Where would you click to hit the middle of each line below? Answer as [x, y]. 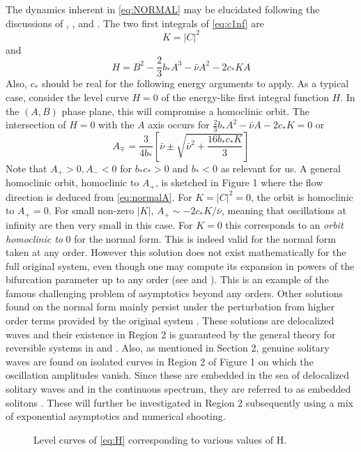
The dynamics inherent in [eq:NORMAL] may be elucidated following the [163, 9]
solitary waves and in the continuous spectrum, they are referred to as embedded [178, 389]
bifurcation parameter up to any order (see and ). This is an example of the [167, 279]
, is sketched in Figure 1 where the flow [239, 182]
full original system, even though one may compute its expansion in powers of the [180, 265]
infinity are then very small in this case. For [99, 224]
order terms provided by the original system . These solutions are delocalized [170, 321]
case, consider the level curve [67, 97]
